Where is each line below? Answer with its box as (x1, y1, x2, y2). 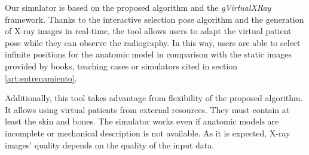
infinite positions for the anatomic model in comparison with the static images (5, 48, 292, 60)
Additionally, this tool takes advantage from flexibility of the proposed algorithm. (5, 92, 303, 104)
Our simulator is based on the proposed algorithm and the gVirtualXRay (5, 1, 271, 13)
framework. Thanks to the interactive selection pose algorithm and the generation (5, 13, 304, 25)
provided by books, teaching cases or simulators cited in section (5, 59, 238, 72)
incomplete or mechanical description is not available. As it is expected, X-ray (5, 126, 290, 139)
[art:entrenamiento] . (5, 71, 77, 84)
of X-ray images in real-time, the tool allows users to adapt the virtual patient (5, 25, 292, 37)
